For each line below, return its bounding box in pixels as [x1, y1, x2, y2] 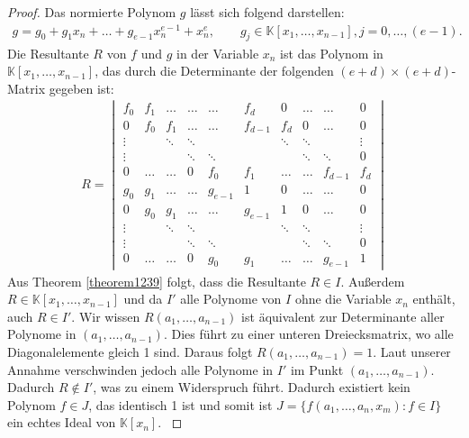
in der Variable [176, 43, 259, 62]
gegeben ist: [49, 78, 114, 97]
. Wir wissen [71, 306, 140, 325]
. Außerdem [340, 271, 405, 290]
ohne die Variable [294, 289, 392, 308]
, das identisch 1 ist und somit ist [88, 395, 273, 414]
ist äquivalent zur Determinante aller [241, 306, 445, 325]
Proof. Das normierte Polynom [7, 3, 176, 21]
